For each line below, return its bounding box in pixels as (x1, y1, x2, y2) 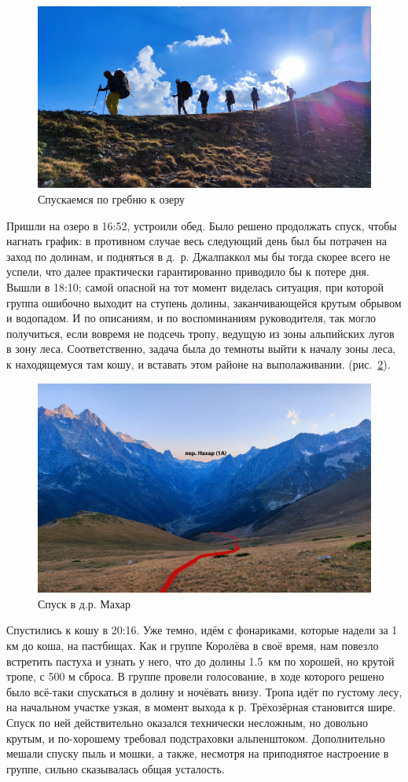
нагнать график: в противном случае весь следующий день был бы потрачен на (6, 233, 387, 249)
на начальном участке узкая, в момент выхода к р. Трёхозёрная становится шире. (6, 699, 396, 715)
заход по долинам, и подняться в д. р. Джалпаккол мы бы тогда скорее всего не (6, 248, 391, 264)
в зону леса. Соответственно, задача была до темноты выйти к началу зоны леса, (6, 340, 396, 357)
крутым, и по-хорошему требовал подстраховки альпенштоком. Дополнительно (6, 729, 385, 746)
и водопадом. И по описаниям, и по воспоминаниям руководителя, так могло (6, 310, 377, 326)
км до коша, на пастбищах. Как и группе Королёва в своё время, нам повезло (6, 637, 379, 654)
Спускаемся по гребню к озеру (38, 191, 186, 207)
